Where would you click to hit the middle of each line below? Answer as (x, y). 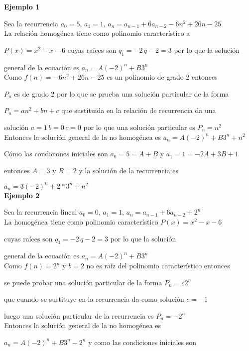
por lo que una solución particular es (139, 127)
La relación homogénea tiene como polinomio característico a (97, 33)
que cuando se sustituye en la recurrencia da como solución (94, 299)
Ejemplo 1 (22, 6)
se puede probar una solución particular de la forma (83, 282)
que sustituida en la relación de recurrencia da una (139, 110)
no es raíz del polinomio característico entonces (158, 265)
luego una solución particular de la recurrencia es (79, 315)
